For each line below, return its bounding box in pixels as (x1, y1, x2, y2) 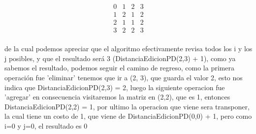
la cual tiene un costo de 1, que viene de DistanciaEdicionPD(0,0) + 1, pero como (4, 111, 252, 121)
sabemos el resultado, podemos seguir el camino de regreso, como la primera (4, 63, 234, 73)
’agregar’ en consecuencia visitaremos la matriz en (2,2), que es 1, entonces (4, 92, 230, 102)
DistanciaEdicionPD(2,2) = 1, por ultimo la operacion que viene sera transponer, (4, 101, 250, 111)
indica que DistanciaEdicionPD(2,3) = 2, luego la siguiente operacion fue (4, 82, 225, 92)
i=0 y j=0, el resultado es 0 (4, 120, 88, 131)
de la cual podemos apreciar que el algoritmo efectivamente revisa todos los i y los (4, 43, 253, 54)
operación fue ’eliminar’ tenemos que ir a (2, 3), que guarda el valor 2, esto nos (4, 72, 243, 82)
